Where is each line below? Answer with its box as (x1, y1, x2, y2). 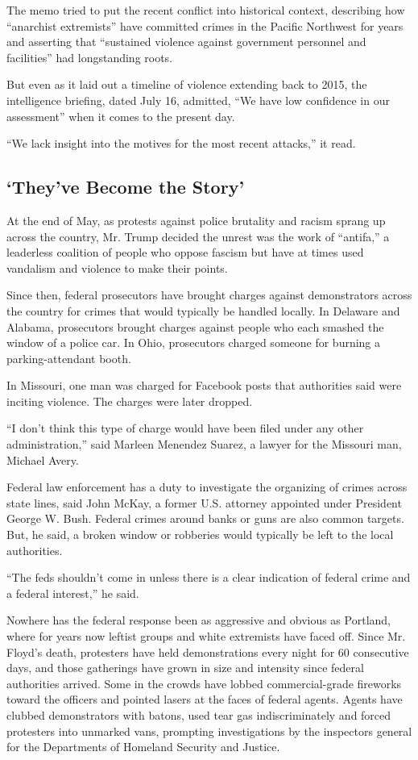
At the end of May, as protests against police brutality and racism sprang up (6, 211, 386, 228)
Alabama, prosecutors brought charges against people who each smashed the (6, 318, 384, 335)
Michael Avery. (6, 451, 79, 468)
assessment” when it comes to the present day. (6, 107, 235, 124)
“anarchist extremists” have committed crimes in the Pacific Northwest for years (6, 17, 404, 34)
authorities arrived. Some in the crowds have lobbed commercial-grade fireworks (6, 674, 402, 691)
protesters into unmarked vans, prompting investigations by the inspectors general (6, 722, 412, 739)
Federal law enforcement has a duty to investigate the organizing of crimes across (6, 478, 408, 495)
